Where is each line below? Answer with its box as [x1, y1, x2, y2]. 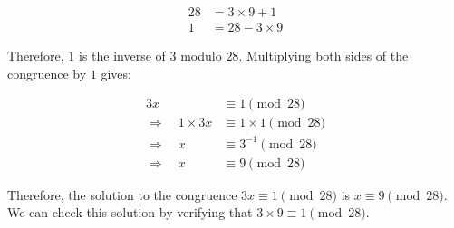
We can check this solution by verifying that [7, 203, 253, 222]
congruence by [7, 63, 87, 82]
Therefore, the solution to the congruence [7, 185, 237, 204]
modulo [180, 46, 222, 65]
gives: [101, 63, 131, 82]
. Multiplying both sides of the [238, 46, 409, 65]
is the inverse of [79, 46, 166, 65]
